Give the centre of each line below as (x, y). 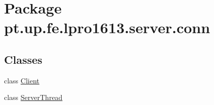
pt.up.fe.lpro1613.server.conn (107, 27)
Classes (23, 59)
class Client (22, 80)
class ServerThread (33, 97)
